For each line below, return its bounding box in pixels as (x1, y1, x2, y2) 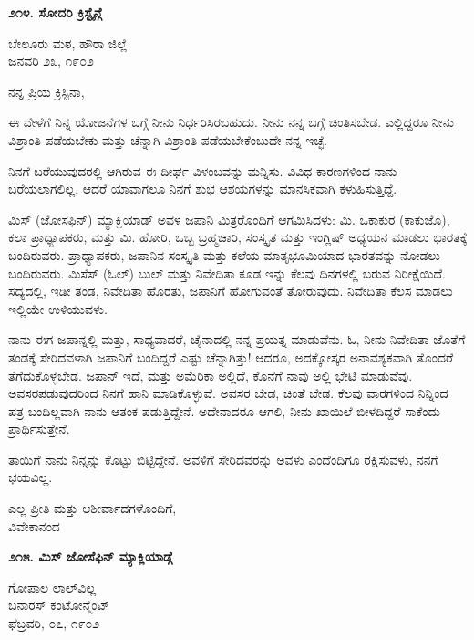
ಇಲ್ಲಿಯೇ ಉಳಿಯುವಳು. (8, 299, 108, 318)
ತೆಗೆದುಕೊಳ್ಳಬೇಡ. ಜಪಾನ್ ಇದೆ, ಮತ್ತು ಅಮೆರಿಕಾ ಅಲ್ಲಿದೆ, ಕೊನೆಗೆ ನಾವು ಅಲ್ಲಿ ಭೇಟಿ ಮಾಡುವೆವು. (8, 365, 413, 384)
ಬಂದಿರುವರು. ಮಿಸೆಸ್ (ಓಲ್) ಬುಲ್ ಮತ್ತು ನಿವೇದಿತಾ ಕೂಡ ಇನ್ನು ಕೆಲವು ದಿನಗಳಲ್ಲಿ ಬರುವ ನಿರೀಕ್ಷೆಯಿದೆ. (8, 263, 446, 282)
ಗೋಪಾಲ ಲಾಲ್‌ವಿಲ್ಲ (8, 577, 97, 596)
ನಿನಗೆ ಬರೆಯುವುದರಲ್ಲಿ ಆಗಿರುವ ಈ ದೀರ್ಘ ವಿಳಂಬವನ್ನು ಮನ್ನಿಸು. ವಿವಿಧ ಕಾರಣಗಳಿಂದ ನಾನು (8, 161, 397, 180)
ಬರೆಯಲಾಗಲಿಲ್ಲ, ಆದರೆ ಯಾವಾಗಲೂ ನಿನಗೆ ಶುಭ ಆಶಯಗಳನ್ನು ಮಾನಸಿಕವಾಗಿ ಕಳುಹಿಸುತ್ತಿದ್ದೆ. (8, 179, 397, 198)
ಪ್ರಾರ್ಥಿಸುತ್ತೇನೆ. (8, 419, 70, 438)
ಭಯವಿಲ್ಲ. (8, 467, 53, 487)
